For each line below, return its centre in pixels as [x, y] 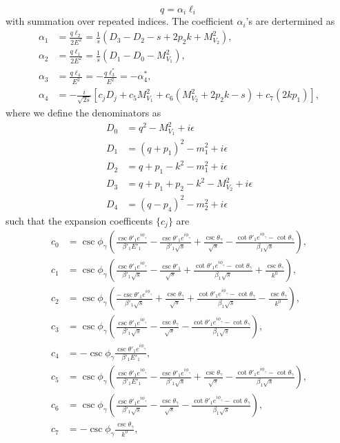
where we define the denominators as [83, 113]
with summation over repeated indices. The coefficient [120, 21]
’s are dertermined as [290, 21]
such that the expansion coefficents [79, 220]
